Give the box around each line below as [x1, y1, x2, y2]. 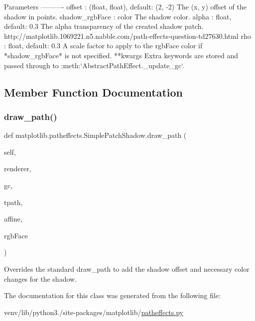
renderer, [4, 163, 31, 174]
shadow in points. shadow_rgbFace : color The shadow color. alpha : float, [4, 11, 232, 21]
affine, [4, 214, 22, 224]
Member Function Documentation [4, 84, 183, 100]
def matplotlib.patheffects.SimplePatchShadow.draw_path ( [4, 130, 187, 140]
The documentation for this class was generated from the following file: [4, 290, 221, 301]
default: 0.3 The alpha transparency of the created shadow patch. [4, 21, 204, 31]
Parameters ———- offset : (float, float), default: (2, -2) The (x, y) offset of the [4, 1, 247, 11]
